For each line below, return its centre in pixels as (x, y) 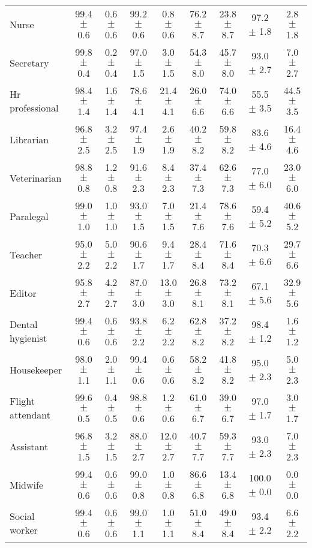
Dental (24, 324)
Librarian (29, 139)
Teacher (26, 254)
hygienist (28, 338)
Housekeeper (36, 369)
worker (24, 530)
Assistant (29, 446)
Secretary (29, 62)
